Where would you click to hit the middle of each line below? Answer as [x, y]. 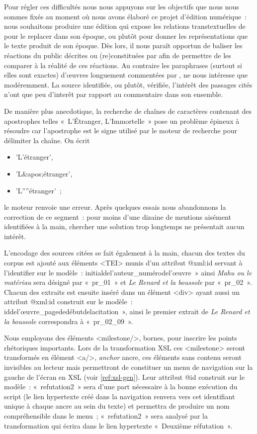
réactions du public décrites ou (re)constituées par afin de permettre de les [118, 55]
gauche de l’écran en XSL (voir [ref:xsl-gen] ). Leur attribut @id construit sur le [124, 377]
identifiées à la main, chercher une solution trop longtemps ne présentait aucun [124, 226]
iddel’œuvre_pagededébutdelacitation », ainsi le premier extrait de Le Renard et [127, 311]
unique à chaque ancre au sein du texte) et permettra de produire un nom [117, 406]
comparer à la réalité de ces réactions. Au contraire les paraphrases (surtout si [123, 65]
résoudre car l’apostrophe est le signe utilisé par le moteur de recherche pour [121, 130]
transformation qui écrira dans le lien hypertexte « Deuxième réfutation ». [118, 425]
